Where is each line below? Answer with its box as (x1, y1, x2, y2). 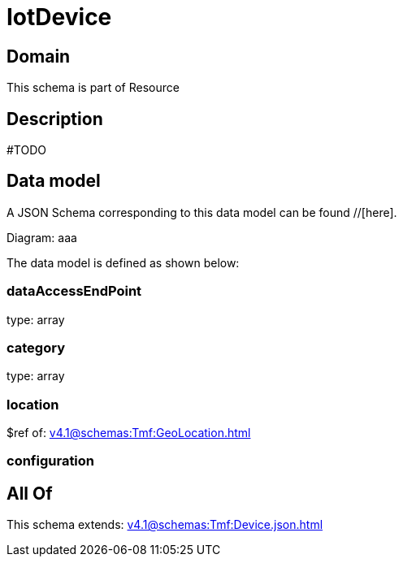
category (6, 339, 65, 356)
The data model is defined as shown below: (6, 255, 240, 270)
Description (6, 108, 103, 129)
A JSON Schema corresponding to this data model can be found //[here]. (6, 205, 397, 219)
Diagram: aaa (6, 230, 77, 245)
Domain (6, 45, 71, 67)
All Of (6, 483, 53, 504)
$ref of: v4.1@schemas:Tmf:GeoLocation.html (6, 426, 251, 440)
